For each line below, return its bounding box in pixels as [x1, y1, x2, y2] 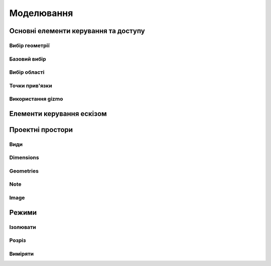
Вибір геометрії [9, 42, 50, 49]
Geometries [9, 167, 39, 174]
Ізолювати [9, 223, 36, 230]
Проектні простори [9, 125, 73, 134]
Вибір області [9, 69, 45, 76]
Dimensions [9, 154, 40, 161]
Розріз [9, 237, 26, 244]
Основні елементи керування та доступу [9, 27, 145, 35]
